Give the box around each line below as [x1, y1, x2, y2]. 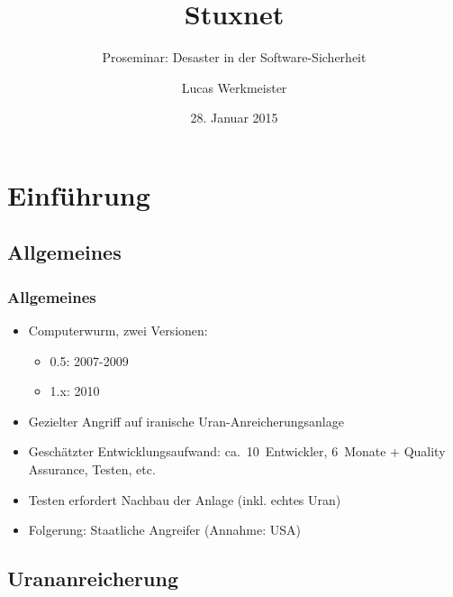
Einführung [7, 176, 150, 213]
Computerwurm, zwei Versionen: [28, 321, 208, 340]
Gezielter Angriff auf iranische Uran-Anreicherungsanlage [28, 411, 344, 430]
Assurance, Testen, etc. [28, 460, 156, 479]
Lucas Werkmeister [181, 78, 287, 96]
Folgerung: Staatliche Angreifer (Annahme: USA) [28, 520, 301, 539]
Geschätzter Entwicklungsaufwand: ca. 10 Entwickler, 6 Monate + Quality [28, 442, 446, 461]
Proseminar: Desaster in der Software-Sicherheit [102, 48, 367, 67]
